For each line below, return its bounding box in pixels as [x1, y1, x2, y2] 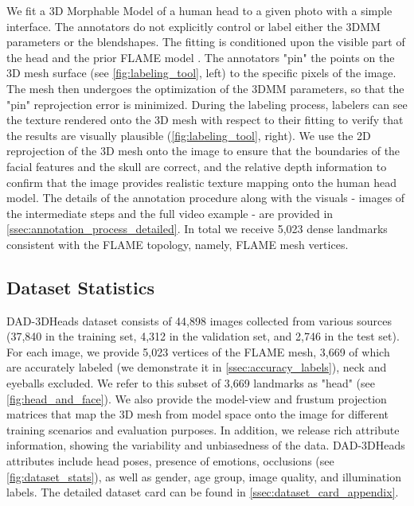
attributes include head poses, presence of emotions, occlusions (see [6, 453, 334, 469]
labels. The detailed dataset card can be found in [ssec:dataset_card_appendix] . [6, 484, 399, 500]
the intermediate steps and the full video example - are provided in [6, 204, 334, 221]
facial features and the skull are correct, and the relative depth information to [6, 158, 387, 174]
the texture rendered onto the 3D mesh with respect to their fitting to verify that [6, 111, 404, 128]
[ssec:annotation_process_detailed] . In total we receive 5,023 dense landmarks [6, 220, 388, 237]
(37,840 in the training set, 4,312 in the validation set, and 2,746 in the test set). [6, 328, 400, 344]
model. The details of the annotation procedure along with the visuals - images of [6, 189, 405, 206]
